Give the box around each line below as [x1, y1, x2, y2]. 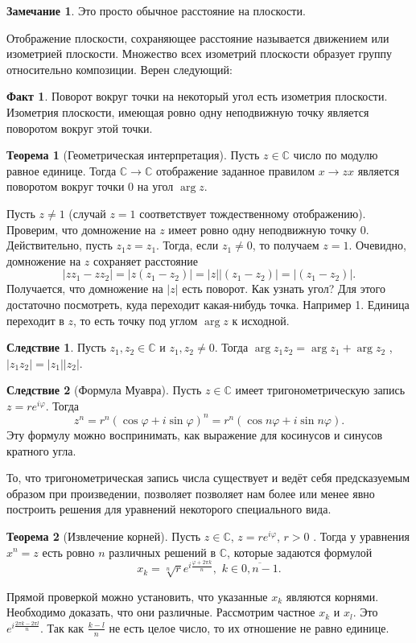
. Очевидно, [348, 237, 406, 253]
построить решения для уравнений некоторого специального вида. [6, 501, 332, 517]
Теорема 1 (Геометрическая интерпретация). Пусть [6, 146, 260, 163]
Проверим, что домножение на [6, 221, 156, 237]
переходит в [6, 311, 64, 328]
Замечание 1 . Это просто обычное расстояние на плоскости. [6, 2, 306, 19]
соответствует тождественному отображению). [139, 204, 366, 221]
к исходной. [232, 311, 290, 328]
